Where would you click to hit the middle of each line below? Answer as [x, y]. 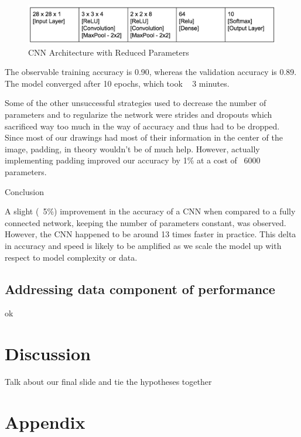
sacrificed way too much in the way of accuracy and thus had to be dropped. [142, 126]
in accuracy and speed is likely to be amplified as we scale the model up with [143, 245]
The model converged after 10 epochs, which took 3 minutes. [117, 83]
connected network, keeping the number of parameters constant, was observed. [146, 222]
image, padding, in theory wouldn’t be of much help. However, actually [132, 148]
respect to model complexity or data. [71, 257]
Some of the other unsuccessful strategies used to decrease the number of [136, 103]
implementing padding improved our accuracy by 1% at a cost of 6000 [133, 160]
